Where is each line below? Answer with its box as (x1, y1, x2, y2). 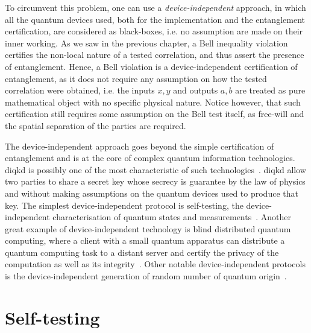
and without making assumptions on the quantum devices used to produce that (5, 186, 298, 199)
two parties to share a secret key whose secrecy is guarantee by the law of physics (5, 175, 306, 188)
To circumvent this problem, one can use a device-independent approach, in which (5, 1, 306, 13)
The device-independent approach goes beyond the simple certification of (5, 139, 274, 152)
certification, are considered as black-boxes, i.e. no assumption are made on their (5, 25, 303, 37)
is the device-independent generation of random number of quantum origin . (5, 270, 287, 282)
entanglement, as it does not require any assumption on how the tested (5, 72, 267, 84)
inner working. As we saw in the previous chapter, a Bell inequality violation (5, 36, 288, 49)
